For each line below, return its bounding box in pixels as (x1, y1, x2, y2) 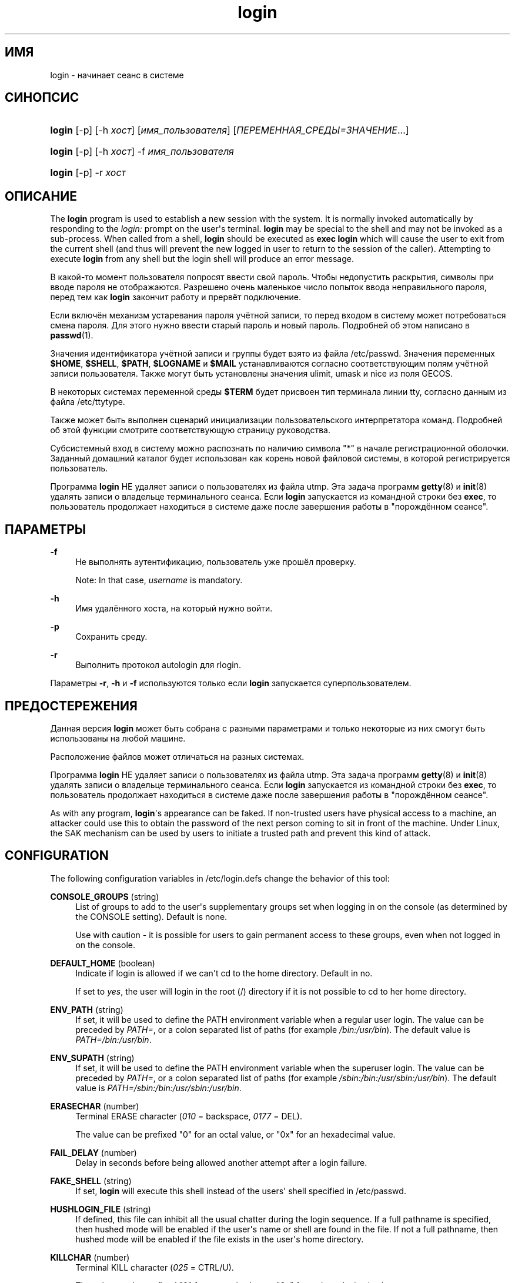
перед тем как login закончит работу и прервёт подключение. (50, 292, 301, 303)
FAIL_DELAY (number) (50, 1147, 137, 1158)
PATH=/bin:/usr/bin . (75, 1034, 152, 1045)
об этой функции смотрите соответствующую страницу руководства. (50, 425, 331, 436)
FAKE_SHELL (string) (50, 1175, 132, 1186)
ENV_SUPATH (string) (50, 1052, 135, 1063)
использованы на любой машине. (50, 733, 186, 743)
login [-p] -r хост (50, 167, 126, 179)
